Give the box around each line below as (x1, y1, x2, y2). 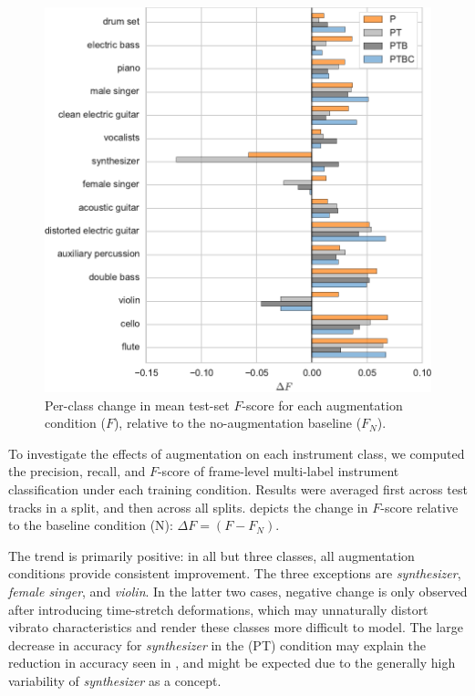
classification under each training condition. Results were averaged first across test (8, 479, 468, 498)
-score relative (380, 497, 459, 516)
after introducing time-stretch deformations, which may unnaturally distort (8, 599, 429, 618)
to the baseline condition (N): (8, 515, 173, 535)
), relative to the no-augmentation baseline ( (113, 413, 362, 432)
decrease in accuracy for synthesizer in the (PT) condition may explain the (8, 635, 426, 654)
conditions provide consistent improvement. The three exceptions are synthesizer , (8, 564, 461, 583)
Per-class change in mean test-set (45, 395, 230, 414)
